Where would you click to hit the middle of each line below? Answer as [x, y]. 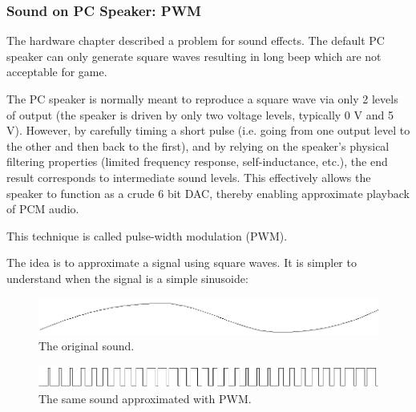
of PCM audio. [43, 209]
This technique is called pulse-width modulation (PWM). [147, 235]
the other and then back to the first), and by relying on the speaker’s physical [198, 145]
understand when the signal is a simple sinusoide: [127, 278]
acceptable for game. [57, 72]
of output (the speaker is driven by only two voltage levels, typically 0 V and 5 [200, 114]
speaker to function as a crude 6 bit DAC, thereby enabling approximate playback [208, 193]
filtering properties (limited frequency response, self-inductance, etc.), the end [197, 162]
